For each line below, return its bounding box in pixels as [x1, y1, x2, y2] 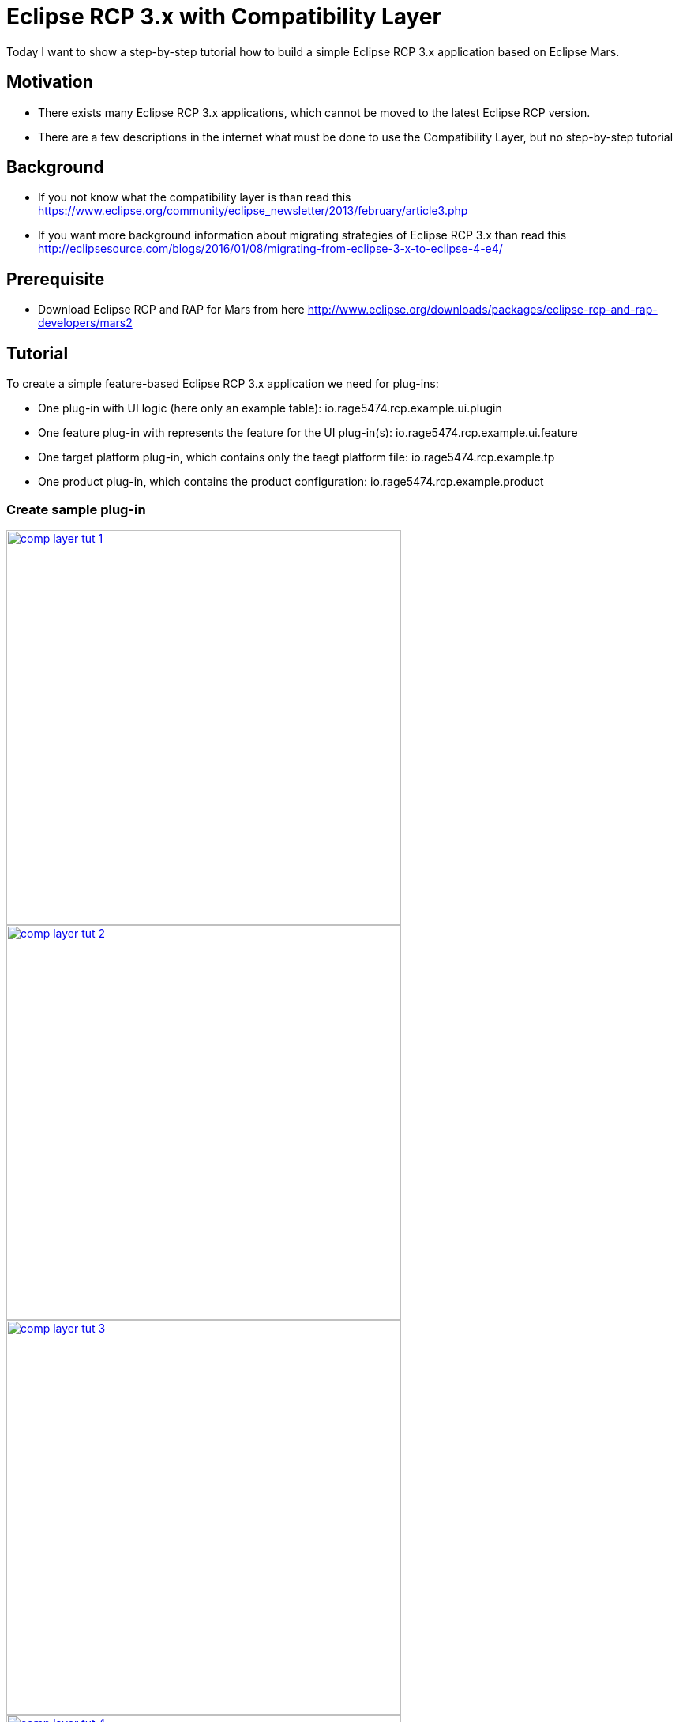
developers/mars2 [38, 316, 133, 330]
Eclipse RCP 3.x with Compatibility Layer [6, 3, 441, 30]
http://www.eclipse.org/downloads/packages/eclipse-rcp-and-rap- [307, 303, 658, 317]
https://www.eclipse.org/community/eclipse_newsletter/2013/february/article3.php [38, 204, 468, 218]
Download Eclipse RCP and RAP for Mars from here [38, 303, 305, 317]
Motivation [6, 72, 93, 92]
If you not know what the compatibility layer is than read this [38, 190, 351, 205]
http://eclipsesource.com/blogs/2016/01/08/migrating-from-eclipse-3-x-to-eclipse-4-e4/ [38, 242, 503, 256]
